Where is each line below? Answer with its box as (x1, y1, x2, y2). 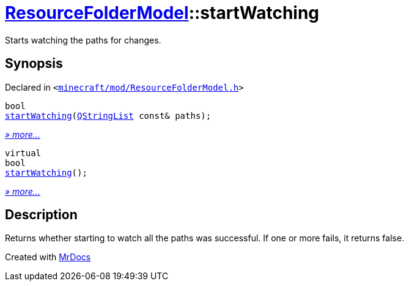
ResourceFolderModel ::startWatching (5, 2, 320, 23)
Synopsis (5, 56, 63, 72)
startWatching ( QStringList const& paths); (5, 110, 212, 121)
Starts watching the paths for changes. (5, 34, 161, 45)
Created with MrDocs (5, 252, 91, 263)
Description (5, 207, 78, 223)
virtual (5, 148, 42, 158)
